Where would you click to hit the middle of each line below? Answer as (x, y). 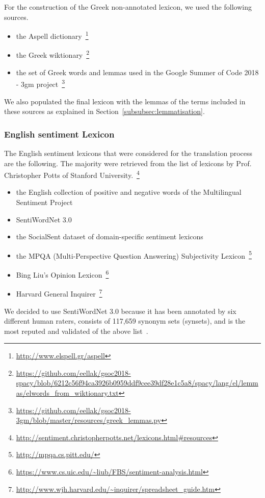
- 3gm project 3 (41, 83)
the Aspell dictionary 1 (52, 35)
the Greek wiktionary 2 (53, 54)
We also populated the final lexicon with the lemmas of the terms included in (125, 101)
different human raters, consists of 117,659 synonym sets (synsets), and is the (125, 321)
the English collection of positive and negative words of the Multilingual (129, 192)
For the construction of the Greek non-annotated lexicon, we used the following (128, 7)
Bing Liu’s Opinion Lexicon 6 (62, 274)
